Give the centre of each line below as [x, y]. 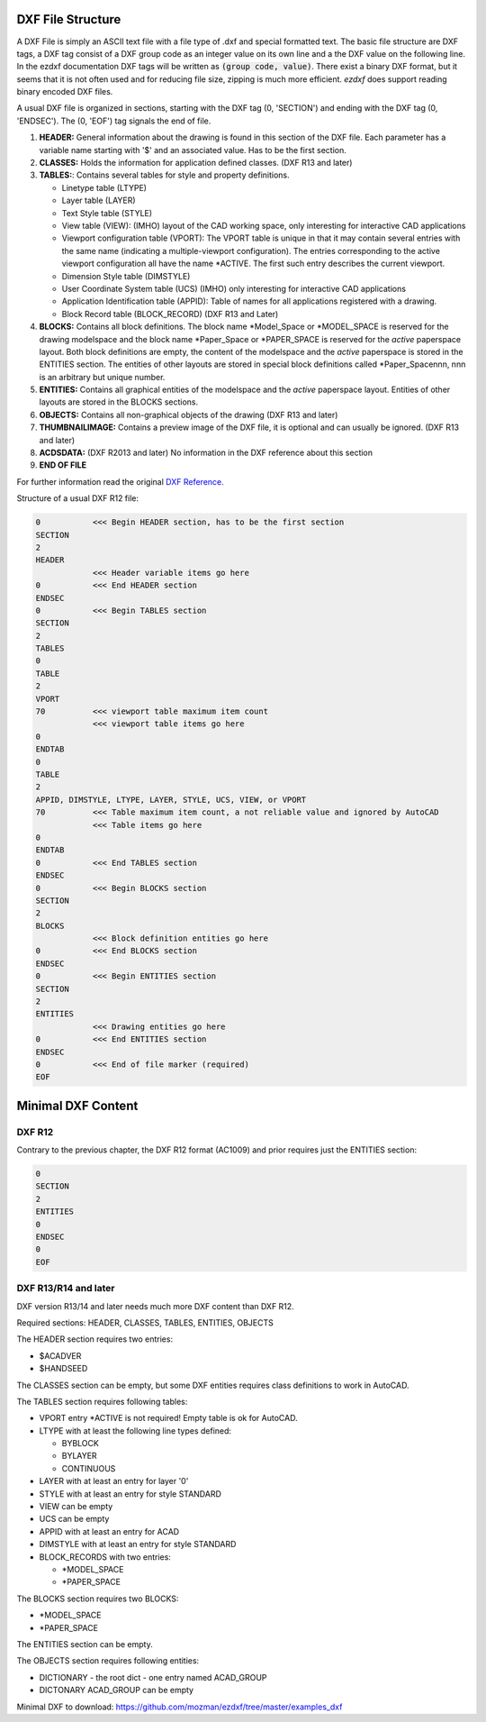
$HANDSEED [63, 1369]
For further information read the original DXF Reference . [120, 481]
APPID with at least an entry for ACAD [109, 1531]
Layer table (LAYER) [99, 200]
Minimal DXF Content [77, 1105]
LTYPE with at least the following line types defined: [135, 1430]
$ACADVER [60, 1355]
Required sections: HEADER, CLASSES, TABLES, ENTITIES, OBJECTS [145, 1322]
